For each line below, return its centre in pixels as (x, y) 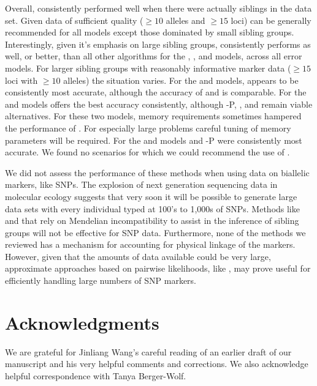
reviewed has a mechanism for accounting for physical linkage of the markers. (150, 244)
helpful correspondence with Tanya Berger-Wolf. (96, 375)
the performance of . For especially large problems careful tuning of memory (148, 128)
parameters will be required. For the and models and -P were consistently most (154, 140)
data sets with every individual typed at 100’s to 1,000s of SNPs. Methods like (152, 208)
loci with (21, 80)
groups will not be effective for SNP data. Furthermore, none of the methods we (155, 232)
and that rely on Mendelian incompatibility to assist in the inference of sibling (152, 221)
